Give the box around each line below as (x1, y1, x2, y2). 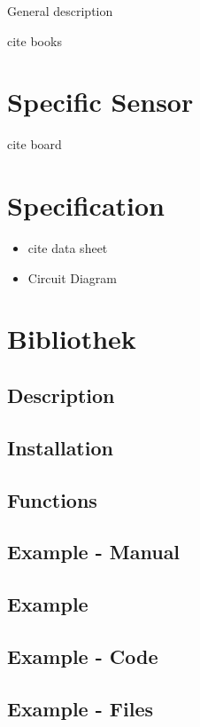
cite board (7, 135, 62, 154)
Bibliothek (7, 320, 136, 357)
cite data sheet (27, 239, 108, 257)
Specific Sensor (7, 83, 194, 120)
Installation (7, 433, 113, 461)
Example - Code (7, 642, 158, 669)
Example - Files (7, 694, 153, 722)
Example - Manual (7, 538, 181, 565)
